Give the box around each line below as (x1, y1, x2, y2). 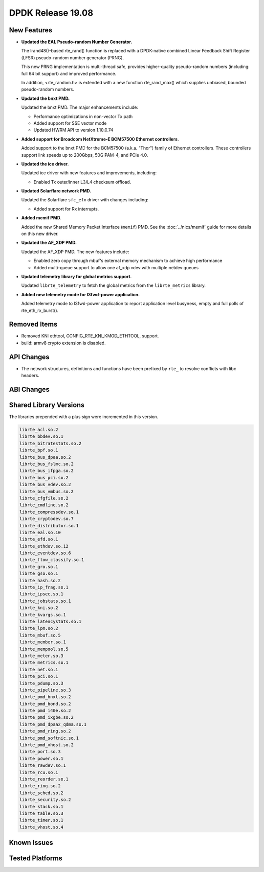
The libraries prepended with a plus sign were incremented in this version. (9, 414, 158, 420)
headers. (21, 373, 39, 378)
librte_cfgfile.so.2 (19, 495, 68, 501)
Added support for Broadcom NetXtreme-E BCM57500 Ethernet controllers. (21, 136, 179, 142)
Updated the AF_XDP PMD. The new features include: (21, 249, 130, 255)
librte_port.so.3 (19, 749, 61, 754)
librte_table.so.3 (19, 810, 64, 816)
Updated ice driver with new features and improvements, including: (21, 170, 157, 176)
